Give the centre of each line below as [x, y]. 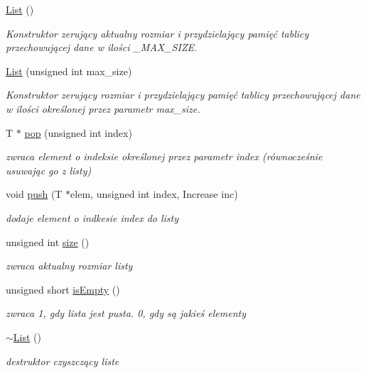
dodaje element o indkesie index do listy [92, 217]
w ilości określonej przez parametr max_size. [103, 108]
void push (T [34, 194]
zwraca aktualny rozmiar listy [69, 266]
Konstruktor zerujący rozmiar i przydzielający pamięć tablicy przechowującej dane [183, 95]
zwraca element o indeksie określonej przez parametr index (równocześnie [164, 156]
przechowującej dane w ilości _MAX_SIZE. [102, 47]
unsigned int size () [48, 241]
